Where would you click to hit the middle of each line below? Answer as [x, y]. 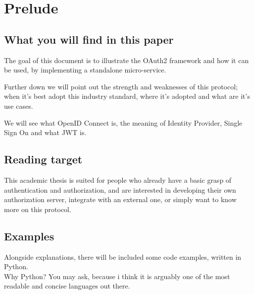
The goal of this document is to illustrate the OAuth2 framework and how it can [127, 60]
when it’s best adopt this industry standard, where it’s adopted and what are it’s [127, 96]
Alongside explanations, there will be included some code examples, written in [123, 257]
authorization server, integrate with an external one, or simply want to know [120, 199]
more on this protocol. [38, 209]
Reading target [43, 159]
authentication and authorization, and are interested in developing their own [120, 189]
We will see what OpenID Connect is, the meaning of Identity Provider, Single [123, 122]
